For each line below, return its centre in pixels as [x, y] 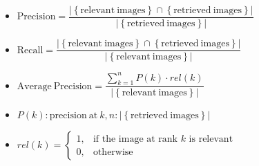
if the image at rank [135, 139]
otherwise [113, 152]
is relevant [211, 139]
